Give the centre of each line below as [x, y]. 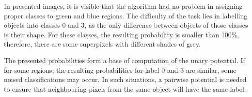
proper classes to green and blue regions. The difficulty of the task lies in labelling [126, 15]
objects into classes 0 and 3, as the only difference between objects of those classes [126, 25]
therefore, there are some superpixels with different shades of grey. [102, 44]
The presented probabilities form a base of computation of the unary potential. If [125, 60]
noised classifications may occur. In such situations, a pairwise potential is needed [125, 79]
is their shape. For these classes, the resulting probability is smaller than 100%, [122, 34]
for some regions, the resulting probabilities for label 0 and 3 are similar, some [120, 70]
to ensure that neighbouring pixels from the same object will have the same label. [125, 89]
